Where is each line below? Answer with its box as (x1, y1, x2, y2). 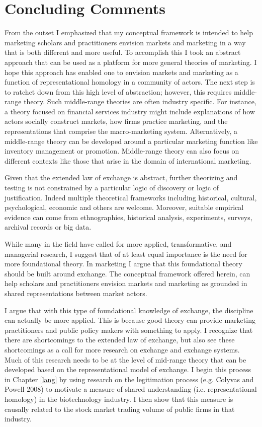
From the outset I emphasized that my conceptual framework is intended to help (5, 27, 253, 38)
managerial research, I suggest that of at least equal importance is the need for (5, 248, 247, 259)
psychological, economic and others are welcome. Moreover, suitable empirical (5, 202, 244, 212)
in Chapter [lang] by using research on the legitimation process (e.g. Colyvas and (5, 374, 254, 384)
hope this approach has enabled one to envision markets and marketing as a (5, 66, 238, 77)
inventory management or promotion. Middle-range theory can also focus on (5, 146, 239, 156)
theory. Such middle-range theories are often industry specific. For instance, (24, 96, 256, 107)
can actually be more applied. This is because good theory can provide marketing (5, 315, 255, 325)
